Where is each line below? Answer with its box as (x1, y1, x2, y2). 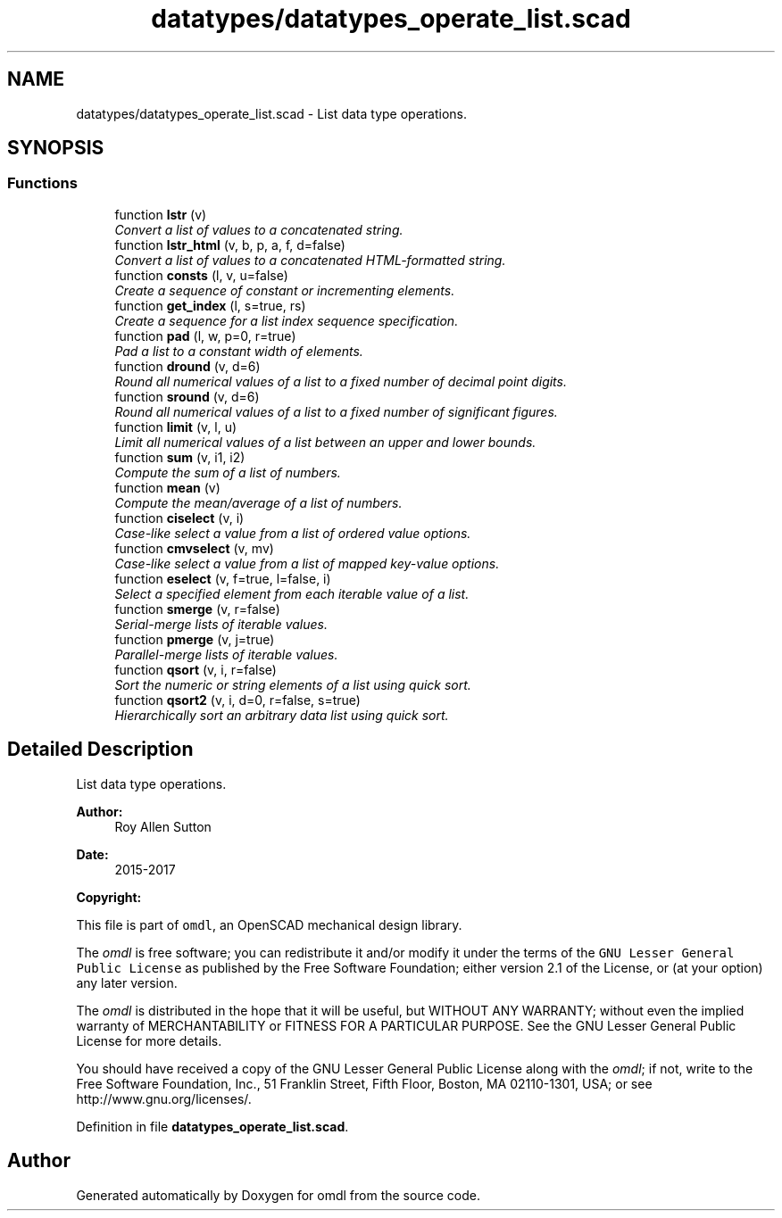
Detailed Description (7, 738, 194, 761)
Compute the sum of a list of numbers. (114, 464, 341, 480)
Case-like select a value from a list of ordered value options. (114, 525, 471, 541)
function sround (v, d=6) (114, 388, 260, 404)
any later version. (76, 974, 178, 990)
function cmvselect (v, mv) (114, 540, 274, 556)
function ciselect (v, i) (114, 510, 245, 526)
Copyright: (76, 889, 142, 905)
